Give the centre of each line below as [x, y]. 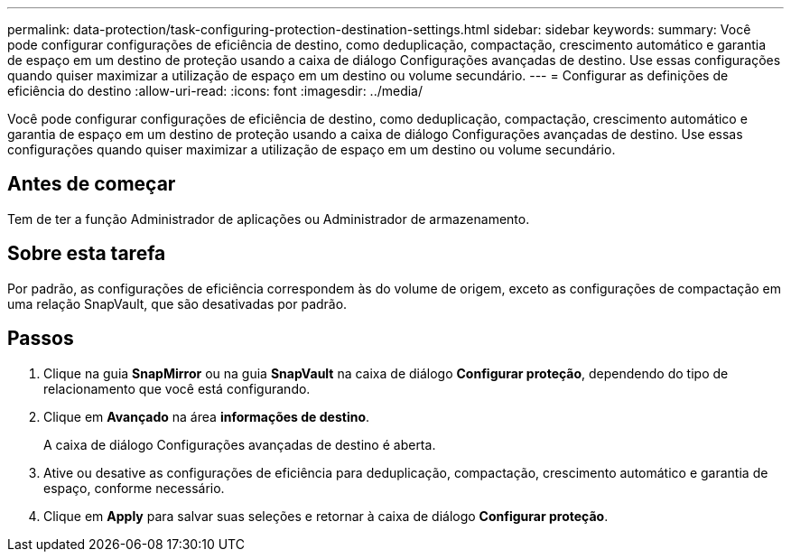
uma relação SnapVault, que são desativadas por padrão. [177, 303]
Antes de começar [92, 184]
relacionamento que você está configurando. [177, 388]
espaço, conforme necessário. [134, 488]
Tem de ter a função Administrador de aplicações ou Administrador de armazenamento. [269, 219]
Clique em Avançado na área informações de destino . [207, 416]
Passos [41, 339]
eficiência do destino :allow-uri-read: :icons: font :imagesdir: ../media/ [215, 91]
